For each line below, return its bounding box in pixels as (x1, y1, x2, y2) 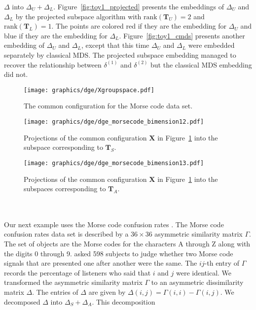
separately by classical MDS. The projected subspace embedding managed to (4, 49, 236, 60)
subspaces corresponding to (24, 183, 106, 194)
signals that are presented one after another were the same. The (4, 258, 197, 268)
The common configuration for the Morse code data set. (24, 101, 193, 111)
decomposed (4, 296, 40, 307)
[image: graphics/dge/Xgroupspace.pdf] (24, 86, 154, 94)
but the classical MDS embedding (150, 59, 252, 69)
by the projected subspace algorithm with (15, 11, 142, 21)
